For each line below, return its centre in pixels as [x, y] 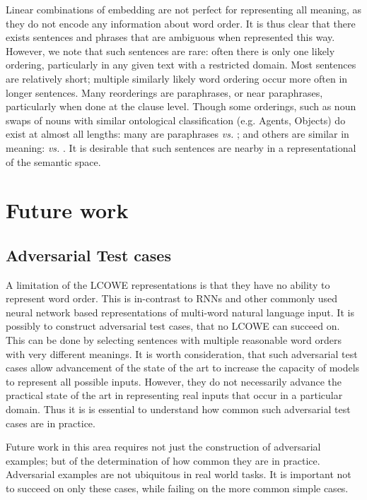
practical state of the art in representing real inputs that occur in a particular [174, 395]
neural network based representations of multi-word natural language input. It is [180, 312]
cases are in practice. [51, 423]
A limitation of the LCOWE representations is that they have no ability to [168, 284]
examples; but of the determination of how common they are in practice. [163, 460]
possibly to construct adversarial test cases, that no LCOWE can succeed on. [173, 326]
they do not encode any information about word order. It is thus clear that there [181, 23]
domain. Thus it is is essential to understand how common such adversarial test [178, 409]
